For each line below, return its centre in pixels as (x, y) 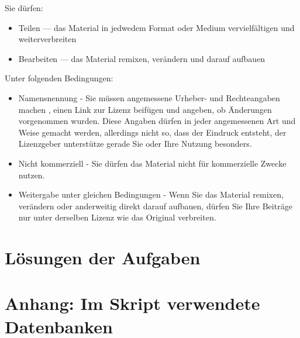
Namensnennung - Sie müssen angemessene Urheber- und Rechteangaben (149, 97)
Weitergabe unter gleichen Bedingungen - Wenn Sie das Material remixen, (151, 194)
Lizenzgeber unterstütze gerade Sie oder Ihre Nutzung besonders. (135, 144)
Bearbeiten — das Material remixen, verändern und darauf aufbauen (142, 58)
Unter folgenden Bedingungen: (59, 78)
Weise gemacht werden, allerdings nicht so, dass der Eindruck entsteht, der (152, 132)
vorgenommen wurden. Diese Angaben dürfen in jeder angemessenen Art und (157, 121)
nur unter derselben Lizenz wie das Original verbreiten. (117, 217)
